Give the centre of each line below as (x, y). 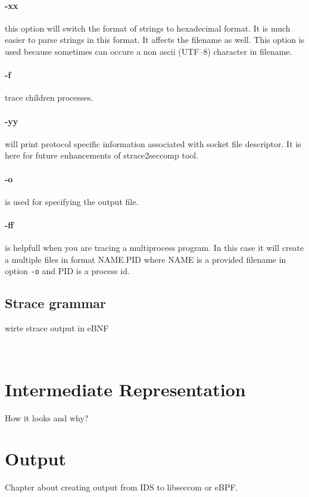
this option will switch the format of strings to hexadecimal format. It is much (148, 28)
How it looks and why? (47, 417)
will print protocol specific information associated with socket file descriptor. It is (153, 143)
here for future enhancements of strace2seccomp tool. (102, 155)
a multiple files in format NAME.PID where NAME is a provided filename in (146, 259)
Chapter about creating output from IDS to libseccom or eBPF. (121, 487)
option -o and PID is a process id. (67, 271)
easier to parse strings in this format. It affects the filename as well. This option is (155, 40)
